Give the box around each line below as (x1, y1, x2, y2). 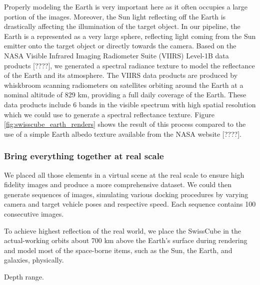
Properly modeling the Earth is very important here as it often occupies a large (4, 1, 248, 11)
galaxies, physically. (4, 255, 64, 265)
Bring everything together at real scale (4, 150, 164, 162)
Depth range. (4, 271, 44, 282)
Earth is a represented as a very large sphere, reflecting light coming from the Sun (4, 30, 256, 41)
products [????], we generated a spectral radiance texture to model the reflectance (4, 60, 255, 70)
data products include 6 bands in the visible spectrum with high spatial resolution (4, 99, 256, 109)
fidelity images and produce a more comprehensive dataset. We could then (4, 179, 231, 190)
